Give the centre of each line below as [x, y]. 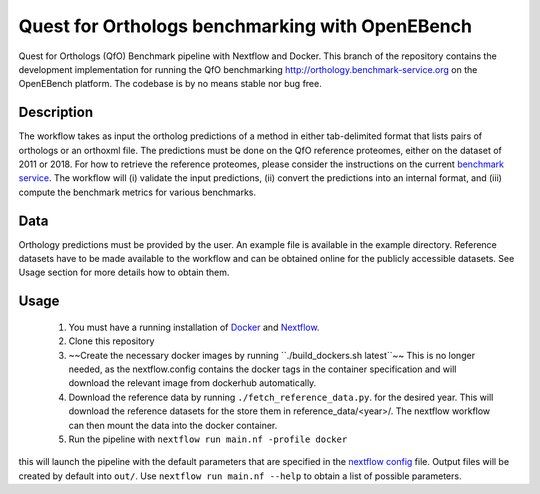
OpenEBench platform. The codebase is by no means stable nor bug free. [170, 84]
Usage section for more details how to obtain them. [124, 272]
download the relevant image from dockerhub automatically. [192, 383]
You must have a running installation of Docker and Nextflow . [194, 327]
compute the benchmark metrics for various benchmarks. [137, 192]
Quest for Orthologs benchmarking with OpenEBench [245, 26]
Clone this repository [111, 341]
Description [56, 112]
